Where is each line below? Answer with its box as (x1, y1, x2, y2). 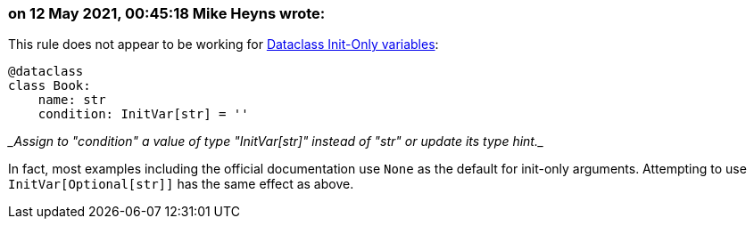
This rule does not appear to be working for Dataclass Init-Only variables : (8, 36, 439, 52)
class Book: (8, 78, 91, 93)
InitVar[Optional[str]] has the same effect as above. (8, 176, 354, 192)
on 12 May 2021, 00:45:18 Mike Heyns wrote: (8, 4, 326, 22)
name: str (37, 93, 106, 108)
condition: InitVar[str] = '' (37, 107, 249, 122)
